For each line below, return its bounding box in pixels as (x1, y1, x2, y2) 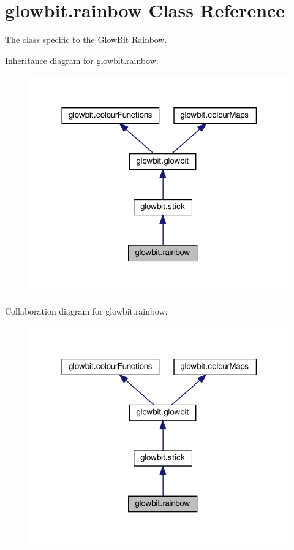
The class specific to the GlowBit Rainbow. (5, 33, 167, 46)
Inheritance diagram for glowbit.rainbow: (5, 53, 159, 66)
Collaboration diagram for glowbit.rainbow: (5, 305, 168, 318)
